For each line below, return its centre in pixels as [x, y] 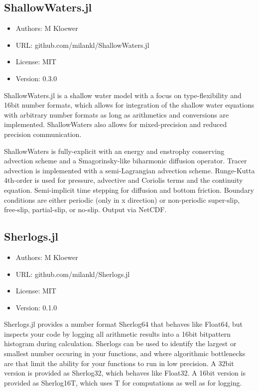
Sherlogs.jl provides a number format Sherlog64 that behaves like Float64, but [123, 324]
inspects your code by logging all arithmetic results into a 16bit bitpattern [118, 333]
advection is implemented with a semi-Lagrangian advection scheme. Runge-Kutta [129, 170]
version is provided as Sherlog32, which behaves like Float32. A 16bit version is [125, 373]
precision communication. [43, 134]
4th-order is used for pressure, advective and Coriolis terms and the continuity [124, 180]
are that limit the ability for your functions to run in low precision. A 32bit [119, 363]
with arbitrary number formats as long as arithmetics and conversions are [117, 114]
